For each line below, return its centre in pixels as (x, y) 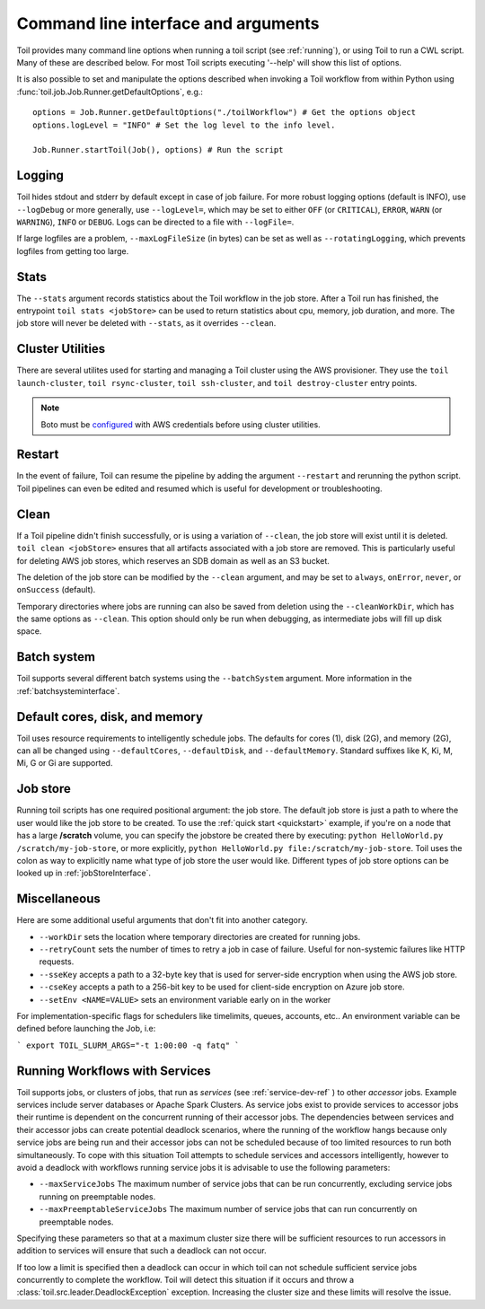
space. (29, 631)
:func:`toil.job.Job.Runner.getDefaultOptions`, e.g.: (110, 92)
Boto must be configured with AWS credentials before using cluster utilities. (181, 424)
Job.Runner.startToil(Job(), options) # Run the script (158, 150)
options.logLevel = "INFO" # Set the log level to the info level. (184, 125)
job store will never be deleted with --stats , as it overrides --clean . (146, 323)
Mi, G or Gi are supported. (65, 763)
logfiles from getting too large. (73, 250)
